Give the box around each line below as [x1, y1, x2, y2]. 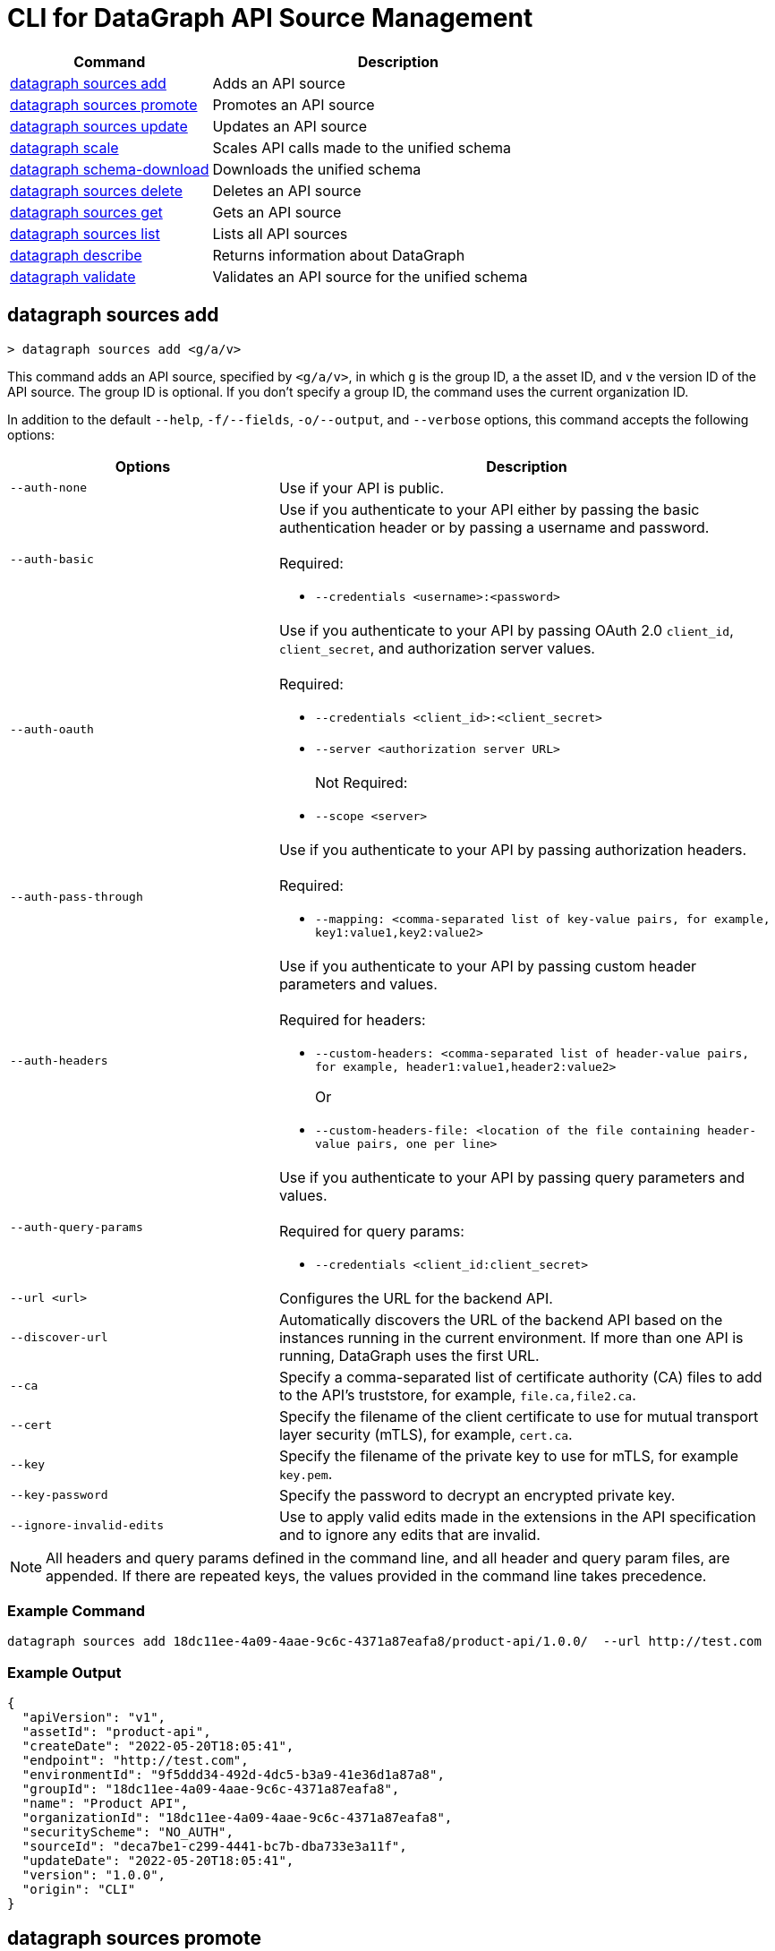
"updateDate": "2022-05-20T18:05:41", [21, 1853, 294, 1869]
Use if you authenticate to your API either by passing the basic [278, 500, 700, 518]
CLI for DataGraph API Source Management [7, 3, 533, 33]
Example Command [7, 1601, 146, 1620]
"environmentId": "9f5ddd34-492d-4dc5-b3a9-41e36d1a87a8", [21, 1767, 445, 1783]
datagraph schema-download [10, 159, 209, 178]
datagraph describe [10, 245, 142, 264]
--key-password [10, 1488, 108, 1502]
